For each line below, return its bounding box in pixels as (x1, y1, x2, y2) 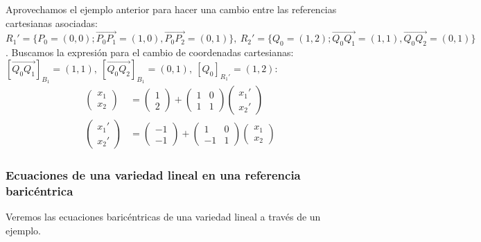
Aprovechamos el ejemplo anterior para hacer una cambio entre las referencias (6, 2, 337, 16)
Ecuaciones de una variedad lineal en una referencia (6, 166, 301, 183)
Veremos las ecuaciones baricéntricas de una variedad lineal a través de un (6, 209, 321, 224)
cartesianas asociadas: (6, 15, 98, 30)
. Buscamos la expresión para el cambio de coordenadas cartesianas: (6, 45, 294, 60)
